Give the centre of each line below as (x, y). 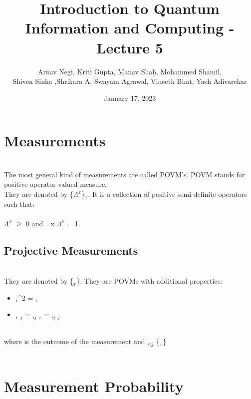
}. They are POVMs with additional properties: (149, 281)
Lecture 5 (130, 47)
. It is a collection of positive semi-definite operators (167, 194)
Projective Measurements (71, 250)
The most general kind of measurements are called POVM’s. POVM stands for (125, 174)
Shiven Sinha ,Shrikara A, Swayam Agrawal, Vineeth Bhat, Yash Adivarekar (130, 81)
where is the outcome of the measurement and (75, 341)
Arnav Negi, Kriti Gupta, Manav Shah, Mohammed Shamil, (130, 71)
